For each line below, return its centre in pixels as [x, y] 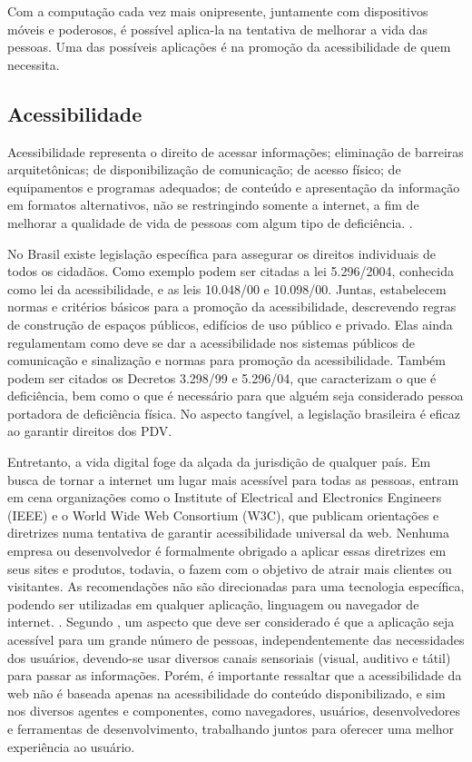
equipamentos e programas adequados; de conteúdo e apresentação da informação [234, 187]
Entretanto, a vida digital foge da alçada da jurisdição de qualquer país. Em [219, 462]
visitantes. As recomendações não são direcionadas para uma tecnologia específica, [236, 586]
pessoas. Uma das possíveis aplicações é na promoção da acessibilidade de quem [229, 47]
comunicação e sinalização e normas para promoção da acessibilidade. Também [226, 360]
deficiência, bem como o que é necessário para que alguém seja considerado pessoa [236, 396]
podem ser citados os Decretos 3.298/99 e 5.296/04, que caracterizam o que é [222, 377]
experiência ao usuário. [71, 746]
